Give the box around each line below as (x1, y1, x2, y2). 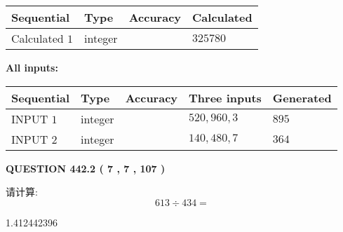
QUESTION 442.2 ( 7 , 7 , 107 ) (6, 161, 166, 175)
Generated (272, 89, 332, 106)
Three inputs (189, 89, 262, 106)
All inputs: (6, 60, 58, 74)
